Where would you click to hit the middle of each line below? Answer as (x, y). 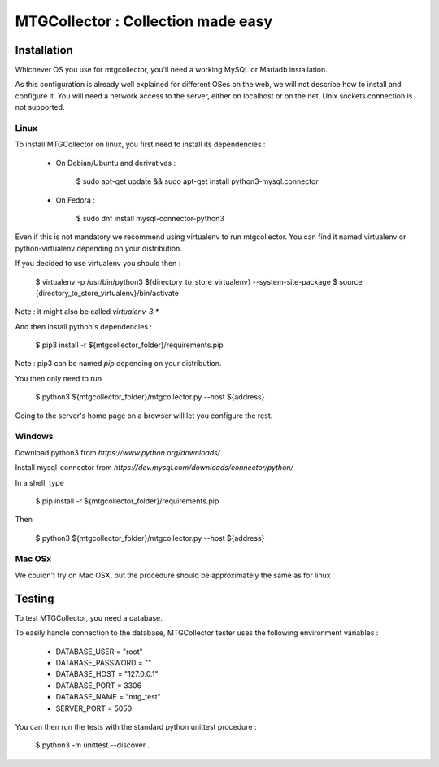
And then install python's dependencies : (84, 326)
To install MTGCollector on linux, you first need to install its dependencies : (140, 144)
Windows (34, 437)
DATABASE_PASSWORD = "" (104, 662)
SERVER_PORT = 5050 (94, 708)
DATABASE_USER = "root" (100, 652)
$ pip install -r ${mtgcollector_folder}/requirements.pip (127, 501)
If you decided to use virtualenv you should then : (98, 264)
